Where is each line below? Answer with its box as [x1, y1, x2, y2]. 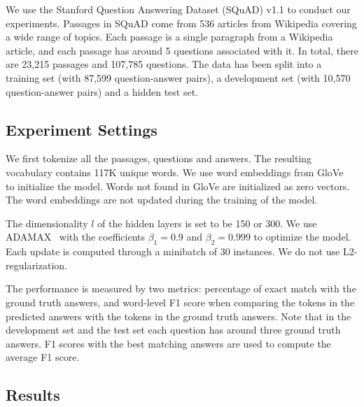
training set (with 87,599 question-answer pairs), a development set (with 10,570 [6, 70, 351, 85]
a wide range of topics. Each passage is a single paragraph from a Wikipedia [6, 29, 333, 44]
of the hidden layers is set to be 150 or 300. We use [97, 215, 317, 230]
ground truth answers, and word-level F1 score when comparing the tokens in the [6, 294, 355, 309]
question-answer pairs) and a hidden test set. [6, 84, 199, 99]
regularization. [6, 257, 67, 272]
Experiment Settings [6, 118, 157, 140]
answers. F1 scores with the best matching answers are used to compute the [6, 336, 331, 350]
